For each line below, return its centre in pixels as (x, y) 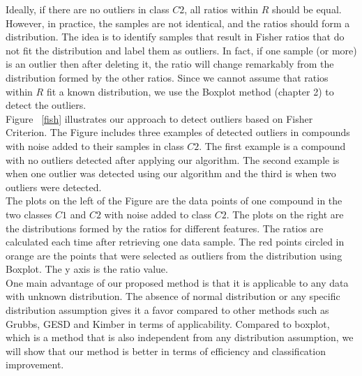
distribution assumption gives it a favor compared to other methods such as (167, 310)
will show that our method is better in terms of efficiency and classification (166, 351)
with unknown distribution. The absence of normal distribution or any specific (173, 296)
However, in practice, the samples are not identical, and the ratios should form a (178, 23)
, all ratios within (221, 9)
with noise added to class (158, 214)
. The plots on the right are (285, 214)
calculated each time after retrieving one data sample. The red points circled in (175, 242)
